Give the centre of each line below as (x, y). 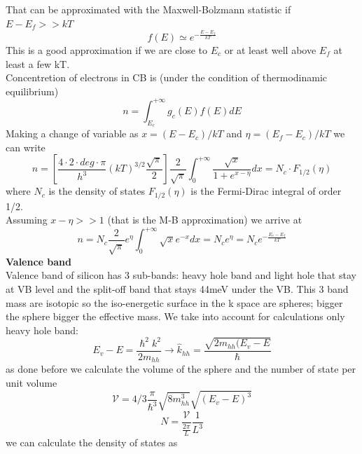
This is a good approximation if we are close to (107, 50)
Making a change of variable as (72, 133)
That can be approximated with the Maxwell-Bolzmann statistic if (148, 9)
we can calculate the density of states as (92, 442)
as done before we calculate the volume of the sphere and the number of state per (181, 369)
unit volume (32, 382)
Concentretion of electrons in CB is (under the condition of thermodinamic (167, 77)
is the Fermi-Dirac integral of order (266, 191)
